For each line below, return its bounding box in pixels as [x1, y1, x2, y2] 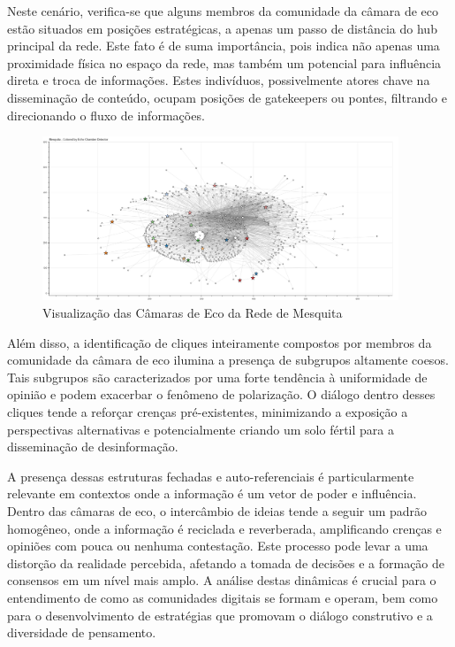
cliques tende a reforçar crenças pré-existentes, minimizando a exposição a [7, 402, 408, 420]
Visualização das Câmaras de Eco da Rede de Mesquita [42, 304, 343, 322]
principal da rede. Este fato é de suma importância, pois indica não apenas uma [7, 36, 440, 55]
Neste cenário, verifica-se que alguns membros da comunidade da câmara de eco [7, 2, 439, 19]
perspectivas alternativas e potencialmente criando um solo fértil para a [7, 420, 394, 438]
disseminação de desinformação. [7, 437, 178, 456]
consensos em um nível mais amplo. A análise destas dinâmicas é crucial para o [7, 571, 436, 589]
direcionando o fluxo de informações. [7, 105, 205, 124]
